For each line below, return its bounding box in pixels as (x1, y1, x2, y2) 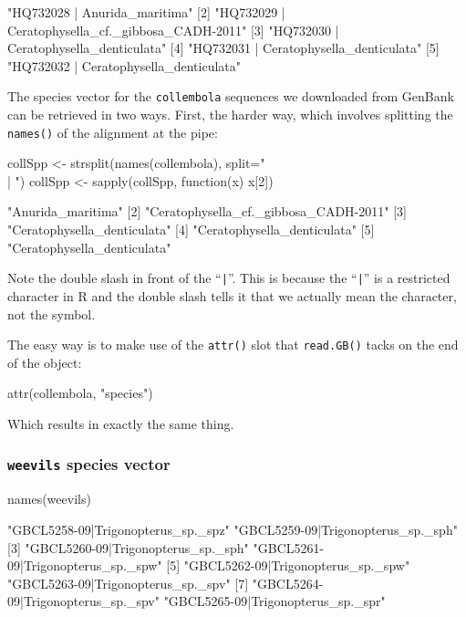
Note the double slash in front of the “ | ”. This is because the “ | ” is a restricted (7, 268, 450, 288)
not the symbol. (7, 304, 96, 323)
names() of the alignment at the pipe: (7, 122, 218, 141)
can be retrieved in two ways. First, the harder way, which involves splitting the (7, 105, 453, 124)
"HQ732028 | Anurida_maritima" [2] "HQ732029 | (7, 3, 285, 21)
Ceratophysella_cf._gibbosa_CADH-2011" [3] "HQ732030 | (7, 20, 339, 39)
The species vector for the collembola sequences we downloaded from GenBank (7, 87, 454, 106)
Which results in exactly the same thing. (7, 413, 234, 433)
